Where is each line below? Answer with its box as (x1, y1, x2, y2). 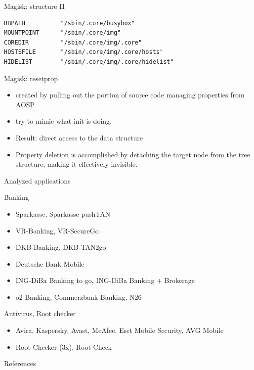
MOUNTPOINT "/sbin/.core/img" (4, 29, 121, 37)
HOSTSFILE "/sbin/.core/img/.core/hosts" (4, 48, 164, 56)
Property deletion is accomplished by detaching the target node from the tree (15, 149, 251, 159)
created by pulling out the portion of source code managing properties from (15, 90, 245, 100)
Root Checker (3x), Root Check (15, 341, 112, 352)
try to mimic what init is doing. (15, 116, 112, 126)
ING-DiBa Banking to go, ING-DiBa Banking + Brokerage (15, 275, 195, 285)
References (4, 358, 36, 369)
